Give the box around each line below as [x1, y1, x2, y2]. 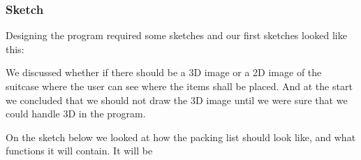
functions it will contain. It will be [6, 143, 153, 158]
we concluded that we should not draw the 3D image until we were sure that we [6, 92, 348, 107]
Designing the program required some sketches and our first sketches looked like [6, 28, 347, 43]
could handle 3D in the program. [6, 106, 146, 121]
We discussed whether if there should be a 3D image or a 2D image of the [6, 65, 322, 80]
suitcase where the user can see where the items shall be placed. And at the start [6, 79, 353, 93]
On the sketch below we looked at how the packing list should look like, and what [6, 129, 356, 144]
